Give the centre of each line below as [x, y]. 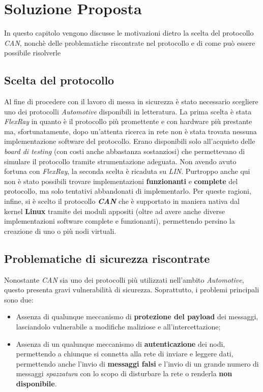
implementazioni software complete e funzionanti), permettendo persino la [120, 221]
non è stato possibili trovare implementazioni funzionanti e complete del [121, 181]
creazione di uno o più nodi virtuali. [60, 231]
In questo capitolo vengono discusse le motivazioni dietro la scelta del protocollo [129, 33]
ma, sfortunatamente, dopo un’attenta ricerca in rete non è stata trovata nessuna [130, 131]
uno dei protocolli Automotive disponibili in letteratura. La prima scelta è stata [128, 111]
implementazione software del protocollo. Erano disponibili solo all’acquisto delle [130, 141]
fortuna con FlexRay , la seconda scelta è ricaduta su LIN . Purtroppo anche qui [127, 171]
